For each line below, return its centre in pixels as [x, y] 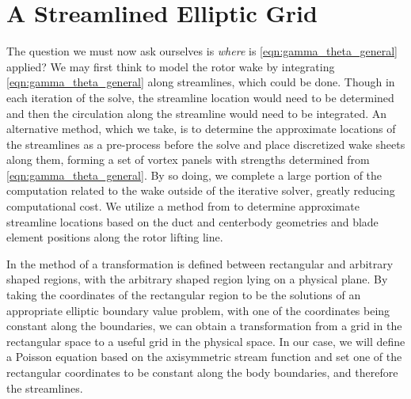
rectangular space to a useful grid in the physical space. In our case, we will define [206, 341]
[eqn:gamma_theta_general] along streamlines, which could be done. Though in [201, 82]
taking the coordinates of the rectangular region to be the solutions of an [184, 295]
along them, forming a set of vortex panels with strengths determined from [188, 160]
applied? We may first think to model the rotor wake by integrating [171, 66]
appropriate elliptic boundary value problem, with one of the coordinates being [198, 310]
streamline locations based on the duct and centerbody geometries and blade [192, 221]
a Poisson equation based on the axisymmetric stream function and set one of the [204, 357]
